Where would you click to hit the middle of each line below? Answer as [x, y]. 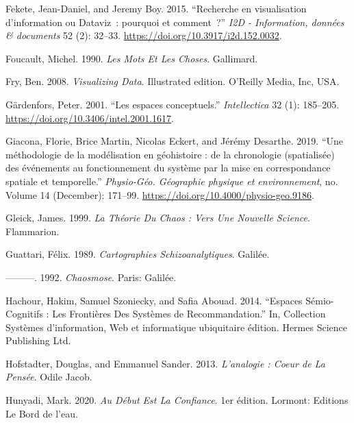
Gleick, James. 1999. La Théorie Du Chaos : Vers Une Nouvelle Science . [158, 218]
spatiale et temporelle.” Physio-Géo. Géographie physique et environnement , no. [172, 181]
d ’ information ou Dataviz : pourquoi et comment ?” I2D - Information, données [175, 22]
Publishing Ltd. [38, 340]
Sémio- [320, 300]
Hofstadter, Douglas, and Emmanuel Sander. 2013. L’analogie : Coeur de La [165, 363]
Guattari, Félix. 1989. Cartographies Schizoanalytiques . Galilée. [138, 254]
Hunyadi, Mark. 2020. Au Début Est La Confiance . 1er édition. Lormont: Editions [177, 400]
